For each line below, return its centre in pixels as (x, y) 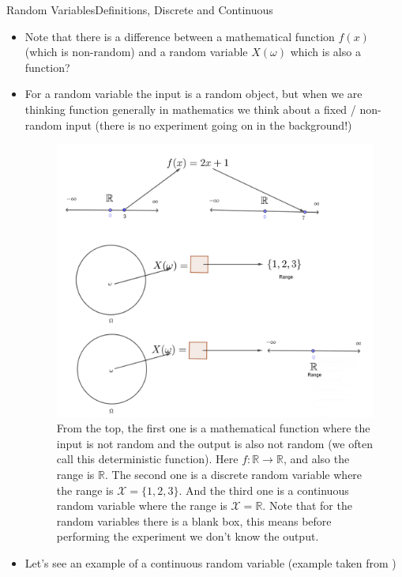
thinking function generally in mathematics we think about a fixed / (190, 109)
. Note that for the (307, 505)
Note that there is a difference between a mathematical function (180, 36)
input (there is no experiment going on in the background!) (209, 124)
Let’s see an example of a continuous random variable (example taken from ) (210, 562)
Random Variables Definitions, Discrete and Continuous (140, 9)
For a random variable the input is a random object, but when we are (193, 94)
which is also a (325, 52)
